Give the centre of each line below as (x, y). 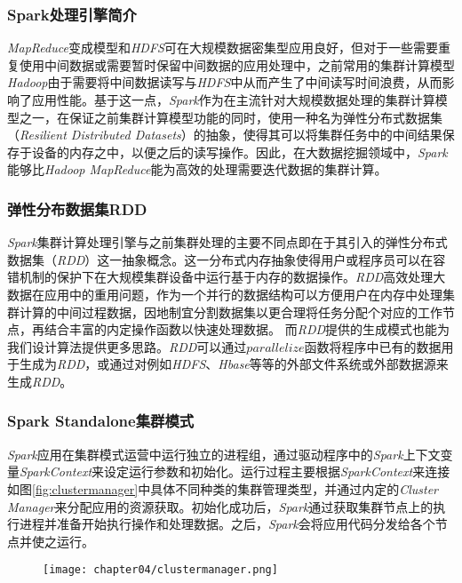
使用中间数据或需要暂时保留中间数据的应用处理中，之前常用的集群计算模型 (237, 64)
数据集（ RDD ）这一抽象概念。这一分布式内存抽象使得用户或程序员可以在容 (227, 259)
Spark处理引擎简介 (72, 14)
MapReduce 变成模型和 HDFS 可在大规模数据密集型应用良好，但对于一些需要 (223, 48)
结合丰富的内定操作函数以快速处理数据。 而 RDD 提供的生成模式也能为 (247, 329)
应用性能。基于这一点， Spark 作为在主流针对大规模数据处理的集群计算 (233, 100)
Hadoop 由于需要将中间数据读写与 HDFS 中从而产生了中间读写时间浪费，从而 (225, 82)
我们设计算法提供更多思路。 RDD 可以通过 (127, 346)
